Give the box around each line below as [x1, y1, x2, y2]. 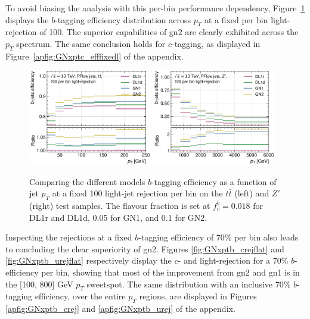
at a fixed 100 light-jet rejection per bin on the [52, 187, 223, 199]
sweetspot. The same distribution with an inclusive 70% [86, 277, 291, 290]
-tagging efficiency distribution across [55, 13, 191, 26]
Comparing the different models [29, 175, 145, 187]
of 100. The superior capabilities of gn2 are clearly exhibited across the [39, 26, 299, 38]
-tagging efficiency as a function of [151, 175, 277, 187]
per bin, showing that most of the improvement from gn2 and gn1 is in [41, 265, 300, 278]
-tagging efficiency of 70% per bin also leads [138, 231, 299, 243]
